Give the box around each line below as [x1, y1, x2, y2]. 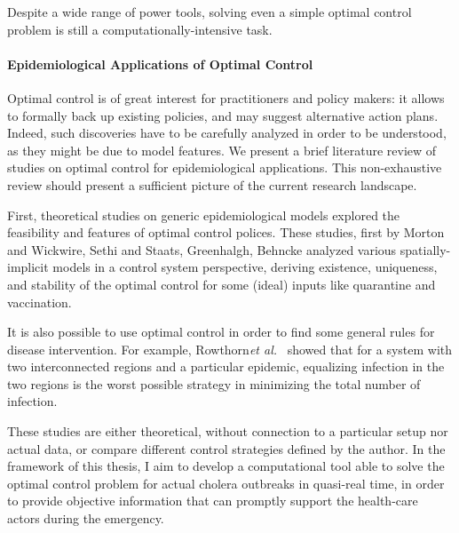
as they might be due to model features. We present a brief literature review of [7, 140, 437, 159]
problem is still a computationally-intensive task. [7, 20, 273, 38]
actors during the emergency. [7, 509, 164, 528]
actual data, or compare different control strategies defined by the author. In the [7, 439, 446, 457]
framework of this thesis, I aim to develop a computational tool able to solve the [7, 457, 445, 475]
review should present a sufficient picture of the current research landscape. [7, 175, 417, 194]
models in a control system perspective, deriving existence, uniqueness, [52, 258, 438, 276]
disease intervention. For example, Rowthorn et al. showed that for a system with [7, 339, 453, 358]
